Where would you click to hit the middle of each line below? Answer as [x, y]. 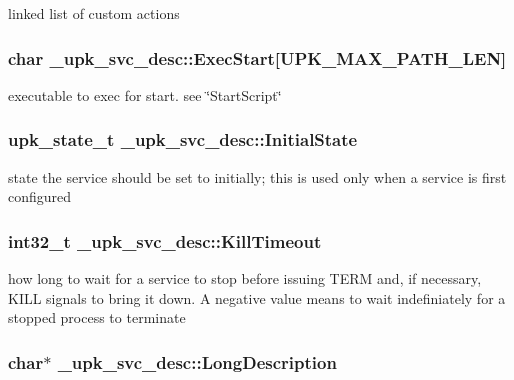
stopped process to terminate [97, 317]
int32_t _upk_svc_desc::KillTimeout [165, 240]
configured [40, 196]
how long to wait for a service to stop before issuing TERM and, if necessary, [245, 278]
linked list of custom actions [94, 13]
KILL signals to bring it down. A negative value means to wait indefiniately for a [257, 297]
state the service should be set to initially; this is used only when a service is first [257, 176]
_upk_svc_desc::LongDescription [197, 361]
